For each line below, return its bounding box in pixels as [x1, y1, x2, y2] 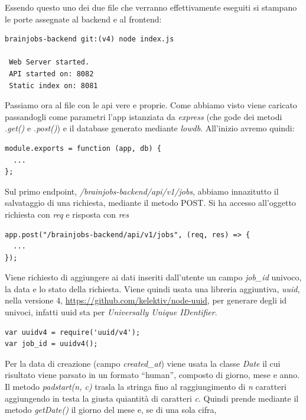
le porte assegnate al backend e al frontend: [5, 12, 162, 25]
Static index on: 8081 [9, 81, 98, 90]
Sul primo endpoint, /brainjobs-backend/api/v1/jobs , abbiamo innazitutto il [5, 185, 279, 197]
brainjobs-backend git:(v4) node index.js [5, 35, 174, 44]
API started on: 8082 [9, 69, 94, 78]
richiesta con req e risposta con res [5, 208, 129, 220]
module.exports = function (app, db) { [5, 144, 161, 153]
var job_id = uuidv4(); [5, 340, 98, 348]
